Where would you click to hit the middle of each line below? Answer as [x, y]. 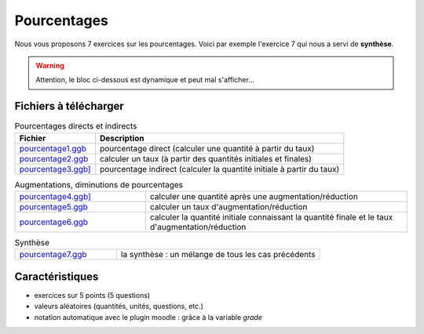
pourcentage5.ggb [53, 206]
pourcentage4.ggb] [55, 196]
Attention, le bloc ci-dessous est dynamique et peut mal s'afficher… [145, 80]
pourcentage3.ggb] [55, 169]
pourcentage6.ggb [54, 222]
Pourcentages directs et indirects [76, 126]
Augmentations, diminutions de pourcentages [99, 184]
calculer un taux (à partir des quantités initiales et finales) [205, 158]
